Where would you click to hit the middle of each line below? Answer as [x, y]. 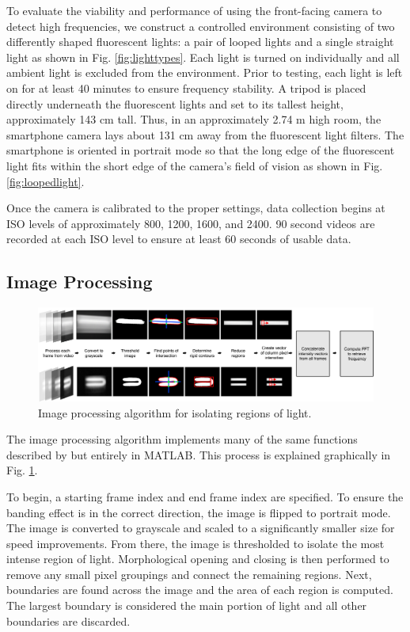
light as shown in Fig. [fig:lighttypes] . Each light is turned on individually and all [203, 57]
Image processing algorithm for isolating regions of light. [175, 412]
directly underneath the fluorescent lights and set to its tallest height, [175, 103]
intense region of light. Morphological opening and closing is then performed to [198, 559]
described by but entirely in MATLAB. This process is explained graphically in [199, 454]
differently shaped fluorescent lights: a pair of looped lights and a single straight [200, 42]
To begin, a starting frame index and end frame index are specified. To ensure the [205, 496]
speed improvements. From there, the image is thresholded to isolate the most [196, 543]
